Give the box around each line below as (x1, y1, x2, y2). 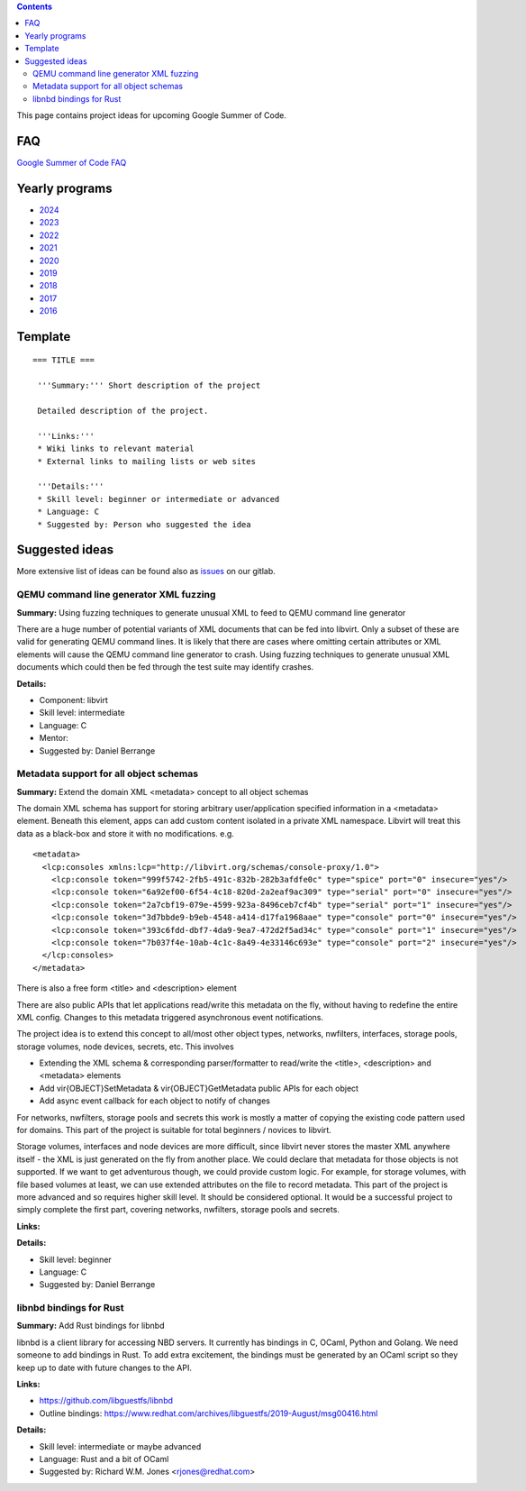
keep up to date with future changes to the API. (16, 1362, 193, 1373)
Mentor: (39, 733, 69, 744)
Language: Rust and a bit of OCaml (39, 1453, 169, 1464)
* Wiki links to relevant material (37, 444, 195, 454)
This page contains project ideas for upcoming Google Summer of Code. (16, 110, 287, 121)
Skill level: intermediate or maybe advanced (39, 1441, 202, 1451)
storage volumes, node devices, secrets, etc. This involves (16, 1041, 234, 1052)
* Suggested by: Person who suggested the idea (37, 519, 251, 529)
